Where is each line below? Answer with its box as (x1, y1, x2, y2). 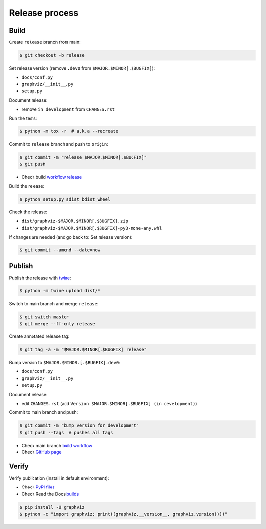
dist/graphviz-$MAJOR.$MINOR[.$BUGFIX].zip (21, 218, 128, 224)
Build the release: (9, 183, 45, 189)
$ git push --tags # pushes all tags (19, 430, 113, 435)
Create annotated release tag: (9, 333, 70, 339)
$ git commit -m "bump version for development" (19, 423, 139, 428)
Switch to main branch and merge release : (9, 300, 99, 306)
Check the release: (9, 209, 48, 215)
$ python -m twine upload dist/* (19, 288, 100, 293)
